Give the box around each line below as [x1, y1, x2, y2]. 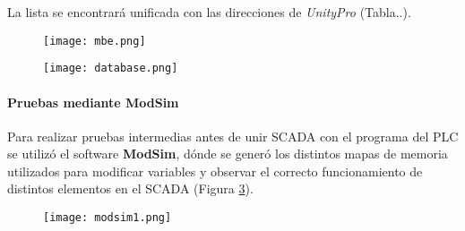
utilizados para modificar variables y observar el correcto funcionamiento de [7, 161, 423, 180]
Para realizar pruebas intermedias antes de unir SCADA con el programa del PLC [7, 126, 459, 145]
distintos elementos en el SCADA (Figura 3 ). [7, 179, 254, 198]
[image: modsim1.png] [43, 211, 172, 225]
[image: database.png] [43, 62, 178, 75]
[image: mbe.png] [43, 34, 146, 47]
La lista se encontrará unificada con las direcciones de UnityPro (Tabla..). [7, 3, 411, 21]
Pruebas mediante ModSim [7, 92, 179, 111]
